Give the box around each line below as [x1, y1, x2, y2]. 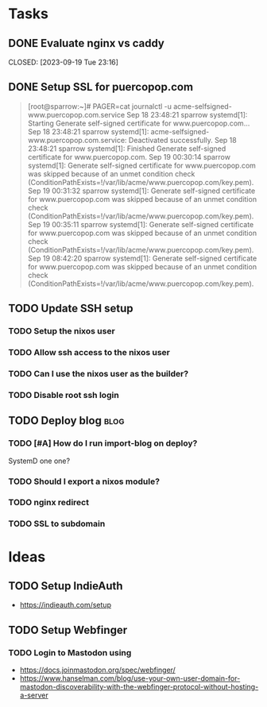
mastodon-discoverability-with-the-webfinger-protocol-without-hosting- [19, 682, 259, 692]
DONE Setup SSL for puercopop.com [8, 80, 193, 94]
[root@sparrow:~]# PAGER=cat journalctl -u [27, 101, 172, 111]
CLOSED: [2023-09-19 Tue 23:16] [8, 57, 119, 67]
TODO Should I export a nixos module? [8, 476, 161, 487]
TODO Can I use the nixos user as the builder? [8, 368, 189, 379]
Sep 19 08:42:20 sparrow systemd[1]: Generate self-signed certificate [27, 253, 257, 263]
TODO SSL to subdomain [8, 518, 106, 529]
